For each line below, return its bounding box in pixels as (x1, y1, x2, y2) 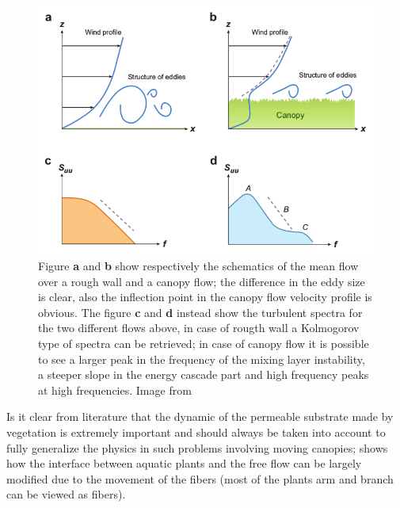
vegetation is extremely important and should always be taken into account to (6, 423, 386, 440)
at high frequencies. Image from (38, 381, 192, 398)
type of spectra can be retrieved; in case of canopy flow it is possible (38, 334, 369, 351)
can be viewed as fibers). (6, 486, 126, 502)
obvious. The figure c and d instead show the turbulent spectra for (38, 304, 363, 320)
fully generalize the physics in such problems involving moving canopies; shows (6, 439, 388, 456)
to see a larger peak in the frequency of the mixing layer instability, (38, 350, 365, 367)
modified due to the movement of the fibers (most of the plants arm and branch (6, 470, 394, 487)
